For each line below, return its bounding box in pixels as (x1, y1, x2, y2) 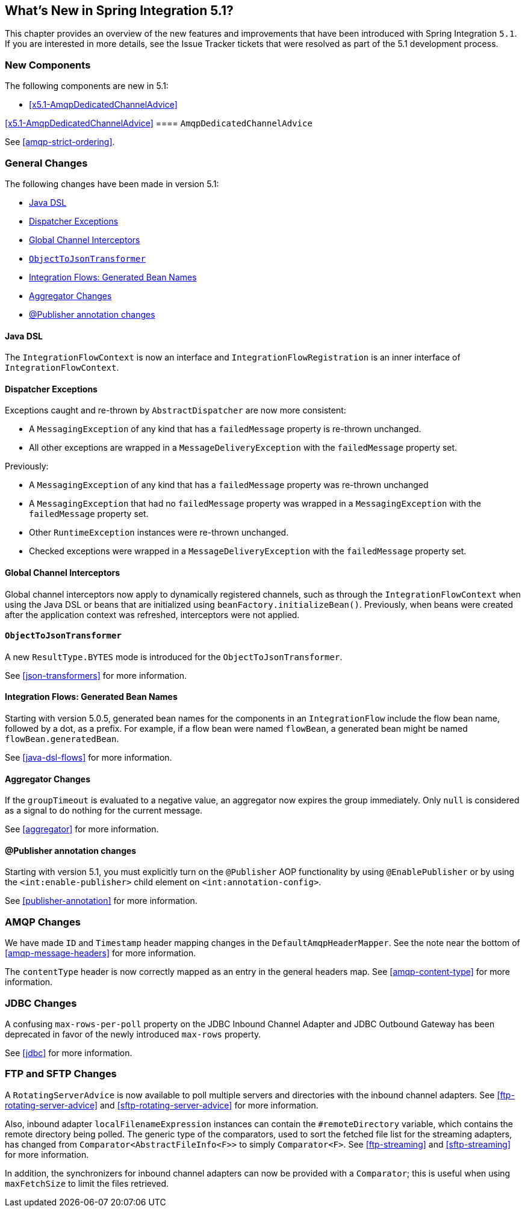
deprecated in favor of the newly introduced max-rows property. (5, 1028, 261, 1039)
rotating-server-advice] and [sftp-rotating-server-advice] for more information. (5, 1099, 318, 1110)
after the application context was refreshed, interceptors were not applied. (5, 609, 300, 620)
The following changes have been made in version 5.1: (5, 178, 219, 189)
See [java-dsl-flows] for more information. (5, 752, 172, 763)
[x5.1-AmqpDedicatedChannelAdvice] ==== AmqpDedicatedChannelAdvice (5, 118, 312, 129)
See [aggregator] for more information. (5, 824, 159, 835)
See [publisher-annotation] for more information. (5, 895, 197, 906)
